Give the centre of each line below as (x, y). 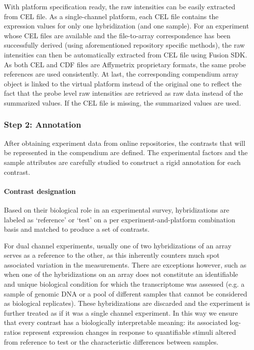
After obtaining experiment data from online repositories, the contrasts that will (125, 143)
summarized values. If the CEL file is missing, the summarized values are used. (123, 102)
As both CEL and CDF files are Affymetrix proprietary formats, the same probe (125, 64)
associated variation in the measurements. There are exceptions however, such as (125, 264)
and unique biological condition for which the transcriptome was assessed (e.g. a (124, 284)
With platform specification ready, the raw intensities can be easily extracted (120, 6)
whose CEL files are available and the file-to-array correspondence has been (117, 35)
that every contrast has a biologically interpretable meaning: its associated (116, 322)
